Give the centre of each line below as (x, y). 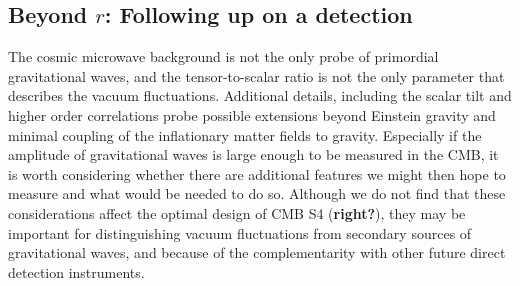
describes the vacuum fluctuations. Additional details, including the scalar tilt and (260, 95)
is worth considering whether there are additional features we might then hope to (257, 173)
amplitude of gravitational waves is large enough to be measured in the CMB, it (253, 154)
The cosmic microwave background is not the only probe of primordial (223, 56)
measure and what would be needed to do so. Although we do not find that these (257, 193)
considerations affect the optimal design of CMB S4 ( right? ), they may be (237, 212)
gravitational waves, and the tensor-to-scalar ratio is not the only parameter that (256, 75)
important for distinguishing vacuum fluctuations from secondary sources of (240, 232)
